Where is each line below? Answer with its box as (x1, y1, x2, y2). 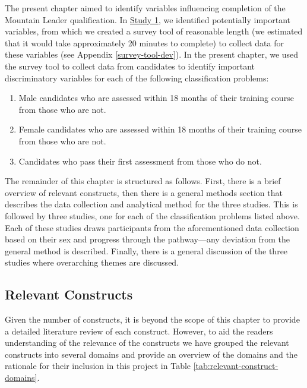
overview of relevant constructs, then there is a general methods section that (5, 186, 283, 198)
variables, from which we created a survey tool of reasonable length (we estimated (5, 25, 303, 37)
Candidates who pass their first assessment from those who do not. (18, 154, 262, 167)
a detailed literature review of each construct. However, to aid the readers (5, 324, 273, 337)
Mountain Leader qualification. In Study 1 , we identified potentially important (5, 13, 291, 26)
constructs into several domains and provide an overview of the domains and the (5, 348, 297, 360)
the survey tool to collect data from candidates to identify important (5, 59, 255, 72)
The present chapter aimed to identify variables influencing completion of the (5, 2, 286, 14)
